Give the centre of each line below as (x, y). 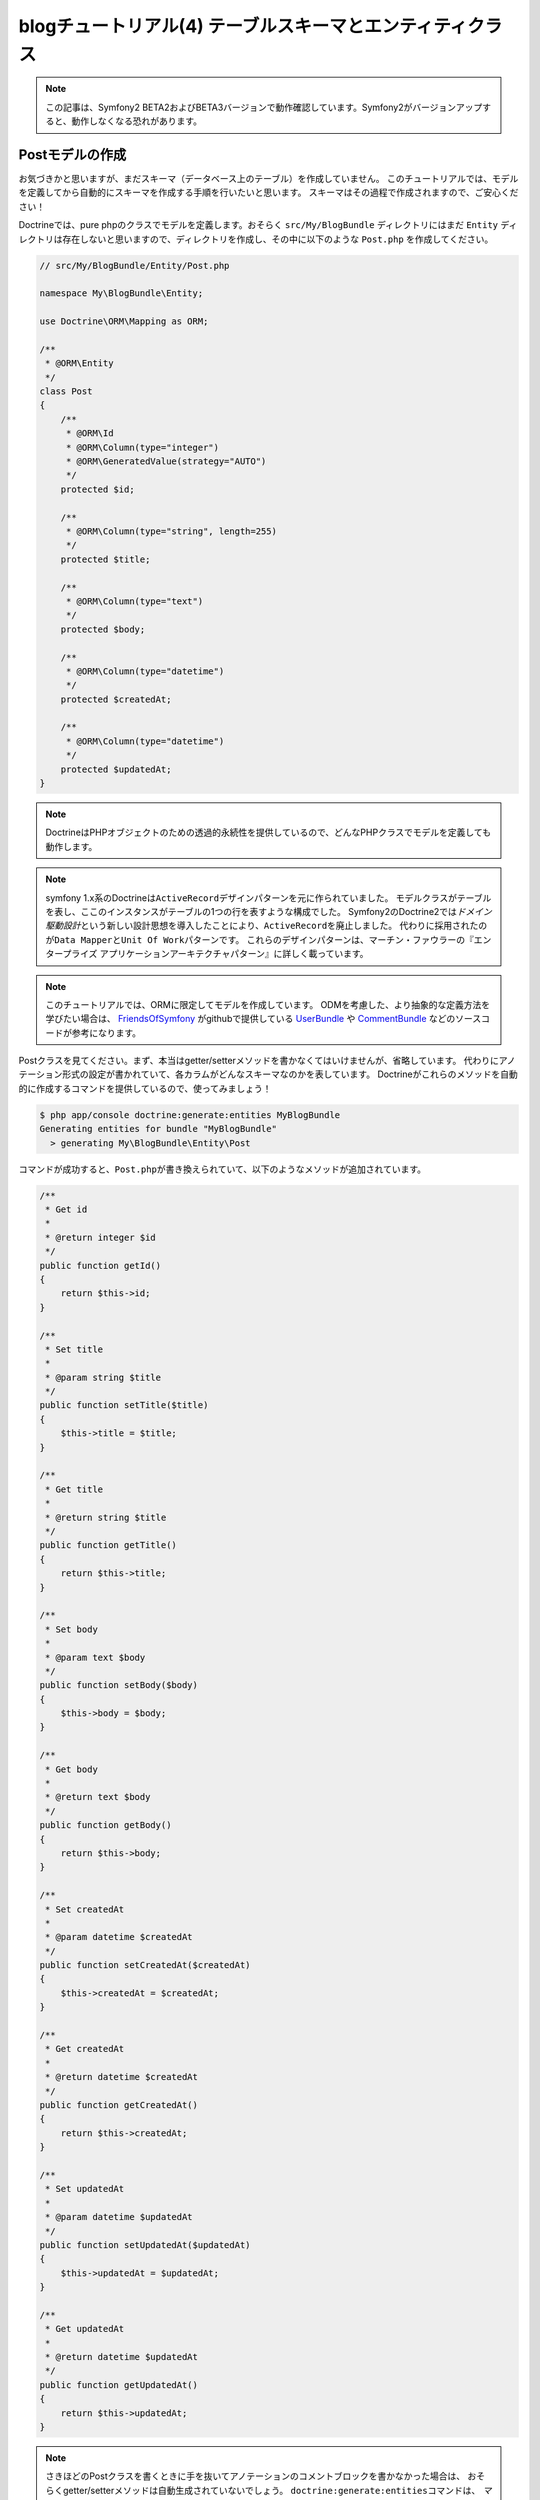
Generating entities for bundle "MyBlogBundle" (158, 1129)
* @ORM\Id (89, 433)
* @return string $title (106, 1517)
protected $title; (105, 559)
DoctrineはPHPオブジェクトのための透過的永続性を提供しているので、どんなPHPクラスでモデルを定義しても (268, 832)
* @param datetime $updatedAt (119, 2217)
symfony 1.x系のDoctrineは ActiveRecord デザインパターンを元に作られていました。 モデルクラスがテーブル (268, 897)
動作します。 (71, 846)
